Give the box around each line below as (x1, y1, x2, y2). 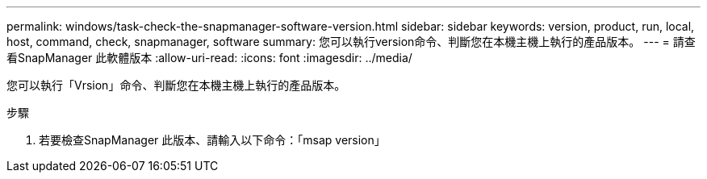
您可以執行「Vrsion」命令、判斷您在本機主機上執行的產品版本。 (6, 78, 346, 92)
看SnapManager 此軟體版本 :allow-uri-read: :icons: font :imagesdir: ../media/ (6, 51, 412, 65)
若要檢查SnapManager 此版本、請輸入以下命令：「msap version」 (39, 133, 386, 147)
